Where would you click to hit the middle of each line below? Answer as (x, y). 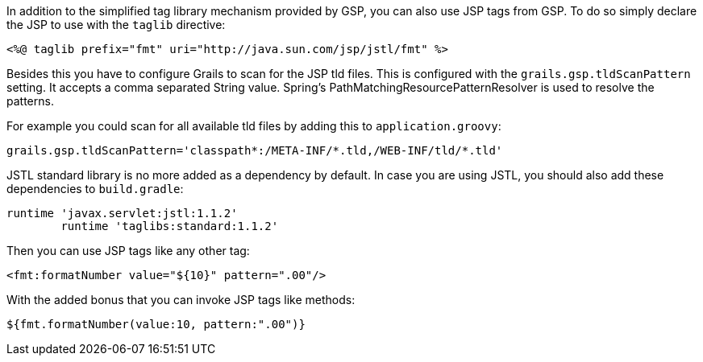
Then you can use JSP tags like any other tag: (128, 251)
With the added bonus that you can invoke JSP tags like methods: (181, 300)
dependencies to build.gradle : (95, 189)
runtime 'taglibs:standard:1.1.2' (170, 226)
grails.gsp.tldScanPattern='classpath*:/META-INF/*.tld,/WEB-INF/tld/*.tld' (255, 150)
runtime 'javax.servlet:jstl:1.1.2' (122, 213)
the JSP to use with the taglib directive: (116, 25)
